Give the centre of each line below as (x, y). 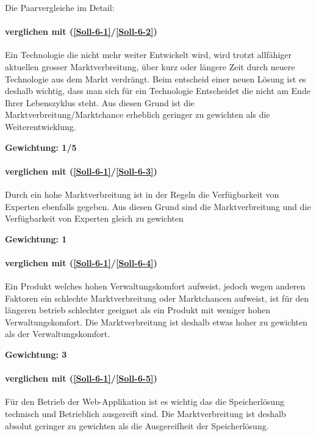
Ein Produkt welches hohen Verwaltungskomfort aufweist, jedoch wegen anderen (155, 286)
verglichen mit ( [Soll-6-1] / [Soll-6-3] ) (81, 171)
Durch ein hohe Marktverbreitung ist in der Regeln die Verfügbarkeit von (142, 194)
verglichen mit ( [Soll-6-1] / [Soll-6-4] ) (81, 262)
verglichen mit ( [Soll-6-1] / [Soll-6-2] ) (81, 31)
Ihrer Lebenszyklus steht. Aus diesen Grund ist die (100, 102)
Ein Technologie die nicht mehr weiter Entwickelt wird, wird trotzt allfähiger (149, 55)
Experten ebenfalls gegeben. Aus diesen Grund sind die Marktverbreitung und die (158, 206)
